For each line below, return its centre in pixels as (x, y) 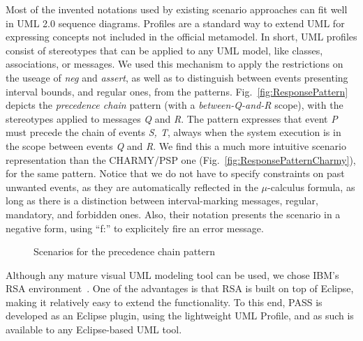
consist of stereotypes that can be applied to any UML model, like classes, (164, 50)
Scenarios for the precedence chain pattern (125, 251)
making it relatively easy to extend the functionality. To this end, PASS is (164, 302)
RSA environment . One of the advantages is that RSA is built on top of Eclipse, (180, 288)
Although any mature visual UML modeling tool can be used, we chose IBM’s (172, 274)
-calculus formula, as (311, 187)
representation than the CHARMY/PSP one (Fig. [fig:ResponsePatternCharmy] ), (181, 159)
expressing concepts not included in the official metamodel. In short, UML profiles (181, 37)
